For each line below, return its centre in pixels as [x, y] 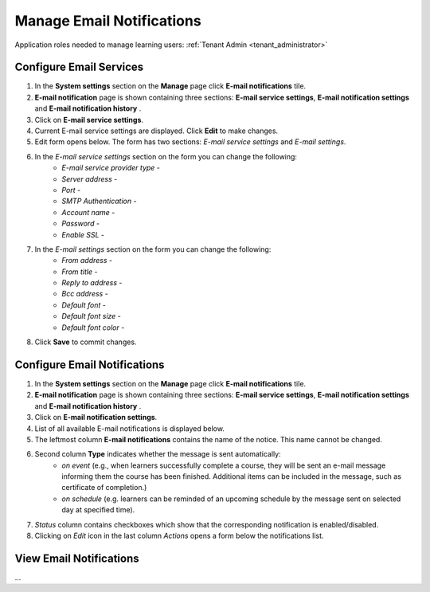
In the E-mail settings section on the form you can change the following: [153, 249]
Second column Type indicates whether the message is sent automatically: [158, 454]
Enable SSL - [83, 234]
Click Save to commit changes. [86, 342]
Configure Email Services [79, 67]
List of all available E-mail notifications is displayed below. [129, 428]
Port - [71, 190]
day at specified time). [98, 510]
